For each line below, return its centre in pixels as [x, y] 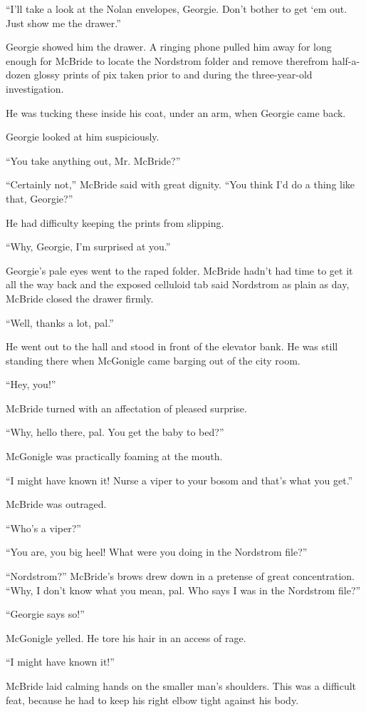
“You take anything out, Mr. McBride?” [93, 160]
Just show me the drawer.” [63, 22]
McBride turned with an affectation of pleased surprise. [126, 408]
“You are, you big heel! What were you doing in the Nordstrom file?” [157, 552]
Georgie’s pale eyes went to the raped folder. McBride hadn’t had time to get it [179, 270]
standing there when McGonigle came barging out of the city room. [153, 360]
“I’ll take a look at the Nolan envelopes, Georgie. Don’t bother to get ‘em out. [177, 9]
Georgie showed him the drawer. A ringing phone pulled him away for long [169, 47]
